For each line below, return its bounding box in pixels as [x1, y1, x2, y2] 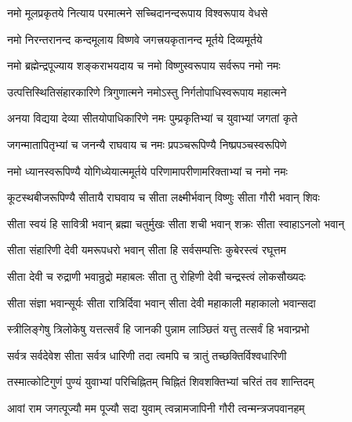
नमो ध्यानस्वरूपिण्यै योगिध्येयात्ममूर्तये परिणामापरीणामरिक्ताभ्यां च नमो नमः [7, 162, 288, 179]
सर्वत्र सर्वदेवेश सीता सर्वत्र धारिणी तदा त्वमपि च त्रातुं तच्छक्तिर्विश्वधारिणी [7, 347, 287, 363]
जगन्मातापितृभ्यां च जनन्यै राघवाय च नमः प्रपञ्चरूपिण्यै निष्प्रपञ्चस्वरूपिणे [7, 136, 287, 152]
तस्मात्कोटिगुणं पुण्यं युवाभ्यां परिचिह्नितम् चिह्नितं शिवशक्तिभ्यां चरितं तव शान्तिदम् [7, 373, 314, 390]
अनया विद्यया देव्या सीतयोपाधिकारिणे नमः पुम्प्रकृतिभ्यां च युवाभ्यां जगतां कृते [7, 110, 298, 126]
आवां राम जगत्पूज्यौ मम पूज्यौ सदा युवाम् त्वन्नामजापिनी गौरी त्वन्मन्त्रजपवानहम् [7, 399, 305, 416]
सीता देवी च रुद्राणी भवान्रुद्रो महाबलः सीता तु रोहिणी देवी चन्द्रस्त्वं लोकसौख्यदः [7, 267, 306, 284]
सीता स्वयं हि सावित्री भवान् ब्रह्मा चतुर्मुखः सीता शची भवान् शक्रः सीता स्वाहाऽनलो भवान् [7, 215, 345, 231]
